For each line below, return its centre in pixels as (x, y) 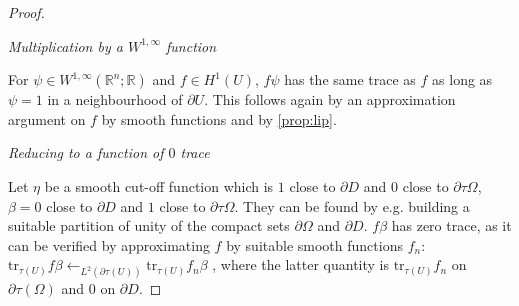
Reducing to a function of (86, 152)
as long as (462, 79)
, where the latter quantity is (300, 264)
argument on (47, 118)
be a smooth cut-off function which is (159, 185)
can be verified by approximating (109, 244)
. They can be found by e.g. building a (352, 205)
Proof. (26, 12)
